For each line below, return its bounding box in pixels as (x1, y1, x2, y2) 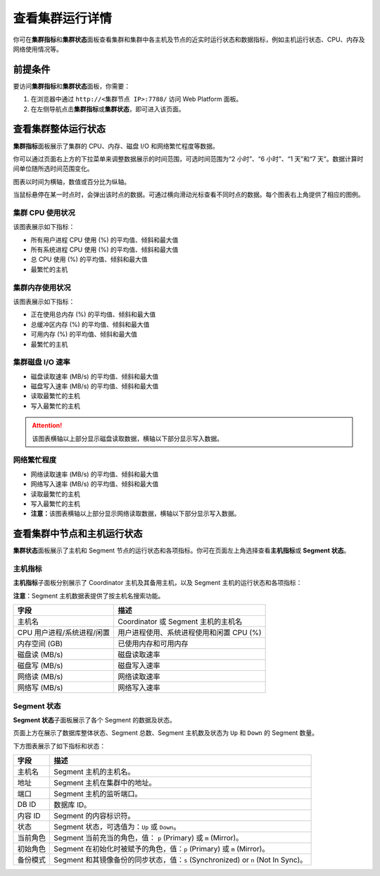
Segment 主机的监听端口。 (53, 789, 142, 799)
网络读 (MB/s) (17, 672, 63, 681)
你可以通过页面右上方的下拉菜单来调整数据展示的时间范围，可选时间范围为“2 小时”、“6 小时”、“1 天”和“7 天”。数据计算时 (13, 154, 364, 163)
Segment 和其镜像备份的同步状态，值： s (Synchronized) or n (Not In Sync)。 (53, 855, 308, 865)
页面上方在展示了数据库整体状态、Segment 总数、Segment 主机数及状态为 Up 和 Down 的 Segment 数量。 (13, 729, 319, 737)
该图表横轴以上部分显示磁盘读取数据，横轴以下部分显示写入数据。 (32, 434, 223, 443)
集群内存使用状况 (13, 283, 71, 292)
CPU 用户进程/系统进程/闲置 (17, 628, 110, 638)
